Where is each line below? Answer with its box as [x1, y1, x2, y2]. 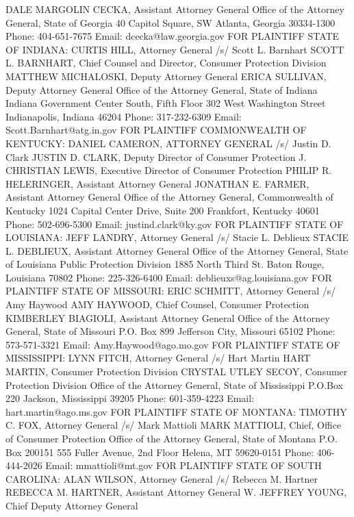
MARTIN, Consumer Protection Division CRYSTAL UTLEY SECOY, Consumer [5, 364, 348, 379]
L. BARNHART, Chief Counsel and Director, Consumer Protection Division [5, 55, 327, 70]
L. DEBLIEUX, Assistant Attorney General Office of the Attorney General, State [5, 243, 349, 257]
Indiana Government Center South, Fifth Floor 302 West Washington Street [5, 96, 326, 110]
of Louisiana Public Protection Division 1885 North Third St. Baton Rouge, [5, 257, 325, 271]
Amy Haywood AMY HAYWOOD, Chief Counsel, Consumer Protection [5, 297, 309, 312]
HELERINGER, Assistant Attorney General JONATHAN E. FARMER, [5, 176, 309, 190]
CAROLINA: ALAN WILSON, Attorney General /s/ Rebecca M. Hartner [5, 471, 318, 486]
